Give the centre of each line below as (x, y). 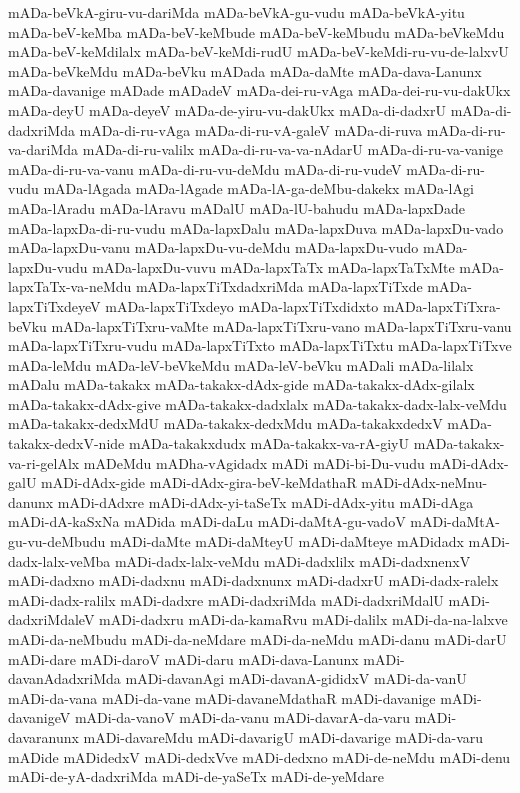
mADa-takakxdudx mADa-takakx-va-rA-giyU (269, 443)
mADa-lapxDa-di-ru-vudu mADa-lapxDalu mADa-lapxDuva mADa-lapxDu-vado (256, 227)
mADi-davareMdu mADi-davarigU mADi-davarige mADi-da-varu (283, 736)
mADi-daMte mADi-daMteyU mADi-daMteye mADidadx (286, 541)
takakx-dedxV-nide (66, 443)
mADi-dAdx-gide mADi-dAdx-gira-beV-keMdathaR (199, 482)
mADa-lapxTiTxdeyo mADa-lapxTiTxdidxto (242, 305)
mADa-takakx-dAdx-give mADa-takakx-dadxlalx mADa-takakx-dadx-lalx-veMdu (257, 403)
